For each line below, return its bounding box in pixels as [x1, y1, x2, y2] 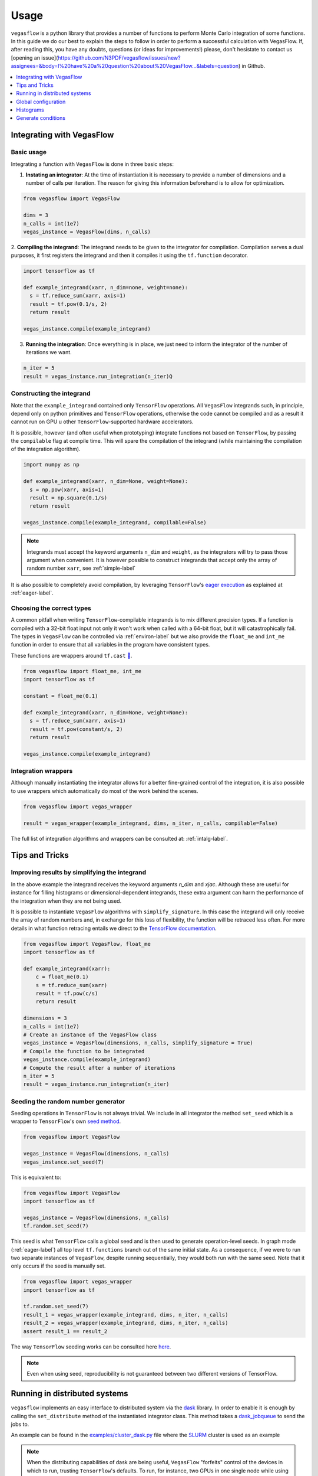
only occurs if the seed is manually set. [11, 1262, 106, 1269]
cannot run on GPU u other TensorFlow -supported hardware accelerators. [11, 418, 194, 425]
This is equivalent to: [11, 1174, 62, 1181]
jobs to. [11, 1421, 29, 1428]
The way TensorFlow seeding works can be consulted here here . [11, 1343, 171, 1350]
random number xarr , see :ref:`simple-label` [26, 564, 136, 572]
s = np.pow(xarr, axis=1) [29, 486, 104, 493]
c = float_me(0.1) [35, 974, 89, 980]
